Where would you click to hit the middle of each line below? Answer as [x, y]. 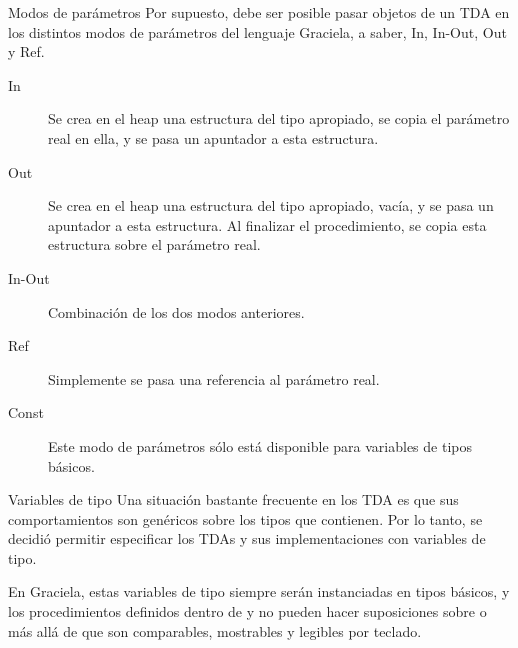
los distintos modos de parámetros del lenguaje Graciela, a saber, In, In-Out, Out [257, 31]
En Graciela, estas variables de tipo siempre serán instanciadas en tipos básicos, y [259, 591]
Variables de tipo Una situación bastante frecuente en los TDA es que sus [233, 499]
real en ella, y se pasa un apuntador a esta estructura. [213, 137]
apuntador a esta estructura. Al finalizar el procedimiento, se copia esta [267, 224]
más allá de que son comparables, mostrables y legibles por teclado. [215, 630]
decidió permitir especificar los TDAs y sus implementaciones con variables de [247, 538]
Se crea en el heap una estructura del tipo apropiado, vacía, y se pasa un [271, 205]
